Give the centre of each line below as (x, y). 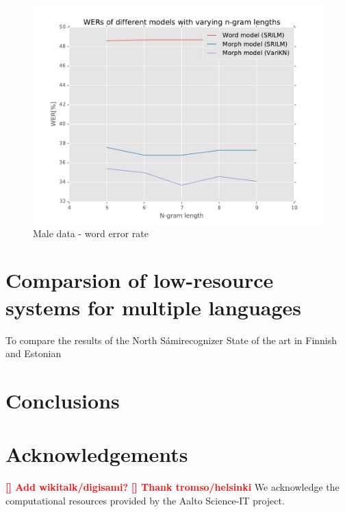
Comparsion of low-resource (140, 280)
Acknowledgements (97, 454)
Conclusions (63, 400)
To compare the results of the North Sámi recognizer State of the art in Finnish (171, 340)
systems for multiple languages (154, 307)
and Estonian (34, 353)
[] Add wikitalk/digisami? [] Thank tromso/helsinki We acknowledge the (172, 487)
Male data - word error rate (91, 233)
